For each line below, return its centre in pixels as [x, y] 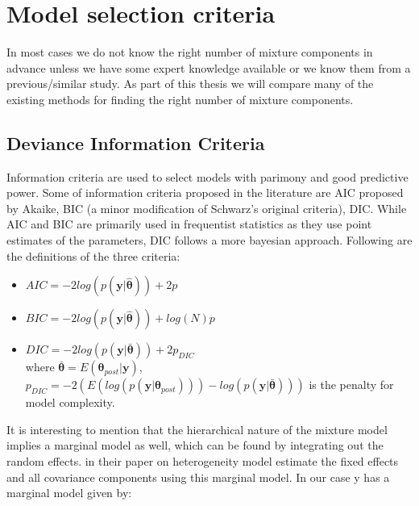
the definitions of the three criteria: [93, 255]
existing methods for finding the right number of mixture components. [180, 99]
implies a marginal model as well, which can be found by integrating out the [195, 445]
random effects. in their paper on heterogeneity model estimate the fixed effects [203, 461]
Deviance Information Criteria [136, 142]
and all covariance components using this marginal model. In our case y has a [198, 477]
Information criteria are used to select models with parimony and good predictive [207, 176]
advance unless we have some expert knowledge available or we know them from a [209, 67]
